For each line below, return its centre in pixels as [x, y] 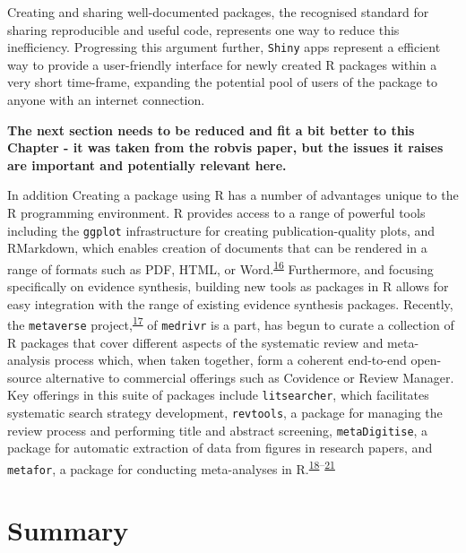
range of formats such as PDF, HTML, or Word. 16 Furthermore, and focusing [220, 267]
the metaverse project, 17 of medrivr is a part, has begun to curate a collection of [231, 323]
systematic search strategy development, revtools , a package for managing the [225, 413]
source [25, 377]
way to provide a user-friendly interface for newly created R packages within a [222, 64]
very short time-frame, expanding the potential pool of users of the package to [222, 82]
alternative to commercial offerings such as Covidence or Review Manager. [250, 377]
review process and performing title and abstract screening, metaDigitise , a [218, 430]
